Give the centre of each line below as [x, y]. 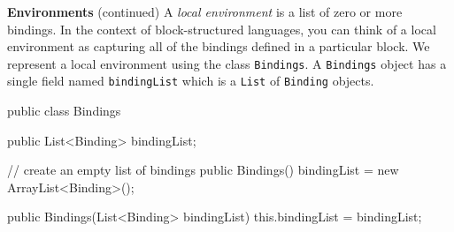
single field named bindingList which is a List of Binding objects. [191, 81]
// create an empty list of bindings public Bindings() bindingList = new [203, 170]
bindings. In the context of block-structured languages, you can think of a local [222, 29]
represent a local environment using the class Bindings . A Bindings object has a [227, 63]
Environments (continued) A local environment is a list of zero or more [205, 11]
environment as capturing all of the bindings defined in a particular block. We [219, 46]
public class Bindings [64, 111]
